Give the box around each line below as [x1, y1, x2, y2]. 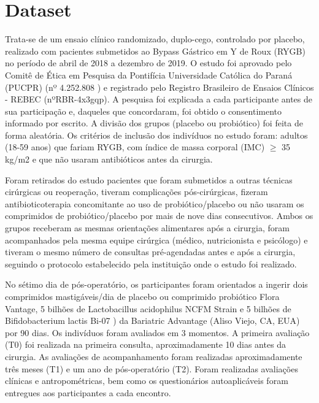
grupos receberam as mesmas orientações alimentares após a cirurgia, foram [5, 221, 290, 234]
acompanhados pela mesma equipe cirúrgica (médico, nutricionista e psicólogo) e [5, 233, 308, 246]
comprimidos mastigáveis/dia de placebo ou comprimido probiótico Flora [5, 290, 280, 302]
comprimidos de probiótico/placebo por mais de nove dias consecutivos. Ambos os [5, 209, 313, 222]
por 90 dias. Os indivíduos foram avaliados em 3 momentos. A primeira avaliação [5, 326, 310, 339]
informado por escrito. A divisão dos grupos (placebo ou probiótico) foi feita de [5, 117, 303, 129]
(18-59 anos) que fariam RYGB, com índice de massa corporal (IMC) [5, 140, 265, 153]
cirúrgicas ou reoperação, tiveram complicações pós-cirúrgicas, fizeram [5, 185, 268, 198]
